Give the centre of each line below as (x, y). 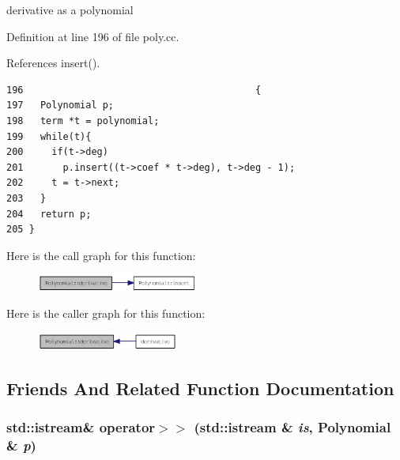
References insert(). (53, 63)
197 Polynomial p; (60, 106)
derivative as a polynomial (70, 9)
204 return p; (49, 214)
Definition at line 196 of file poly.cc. (93, 36)
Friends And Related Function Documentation (200, 388)
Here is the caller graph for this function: (106, 313)
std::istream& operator (81, 427)
